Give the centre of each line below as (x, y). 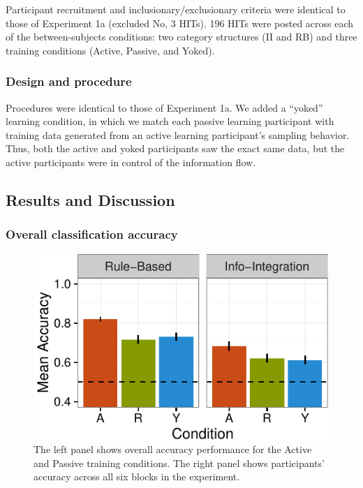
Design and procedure (69, 81)
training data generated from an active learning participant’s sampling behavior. (178, 134)
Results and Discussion (90, 199)
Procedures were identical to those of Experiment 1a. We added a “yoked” (164, 107)
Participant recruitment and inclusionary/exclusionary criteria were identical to (176, 9)
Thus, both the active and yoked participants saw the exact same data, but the (175, 148)
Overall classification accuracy (92, 234)
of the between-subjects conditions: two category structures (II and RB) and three (181, 37)
